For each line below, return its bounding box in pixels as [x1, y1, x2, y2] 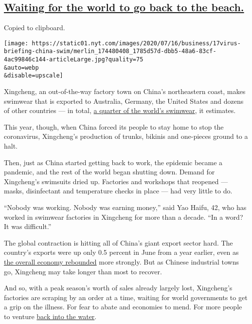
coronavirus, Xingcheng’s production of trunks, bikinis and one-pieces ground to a [4, 131, 248, 141]
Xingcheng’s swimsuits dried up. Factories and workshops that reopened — [4, 176, 228, 186]
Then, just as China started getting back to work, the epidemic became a [4, 157, 223, 167]
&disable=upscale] [4, 72, 63, 79]
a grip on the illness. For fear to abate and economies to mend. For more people [4, 302, 242, 312]
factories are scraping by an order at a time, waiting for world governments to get [4, 292, 248, 302]
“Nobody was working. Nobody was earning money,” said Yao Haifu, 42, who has [4, 202, 247, 212]
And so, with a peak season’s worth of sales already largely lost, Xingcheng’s [4, 283, 233, 293]
